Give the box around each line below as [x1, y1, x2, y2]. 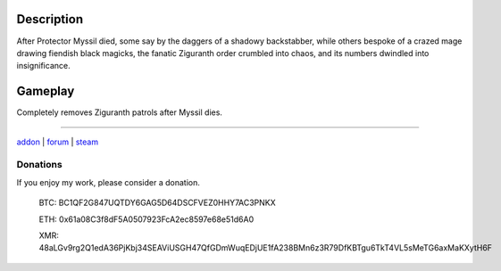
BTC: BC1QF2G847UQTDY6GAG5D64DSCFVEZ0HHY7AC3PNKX [38, 197, 276, 209]
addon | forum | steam [16, 136, 98, 147]
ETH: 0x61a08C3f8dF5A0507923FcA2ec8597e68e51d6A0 [38, 214, 255, 225]
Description [16, 12, 84, 27]
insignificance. [16, 61, 71, 71]
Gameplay [16, 84, 75, 99]
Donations [16, 159, 63, 171]
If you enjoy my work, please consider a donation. [16, 177, 201, 187]
